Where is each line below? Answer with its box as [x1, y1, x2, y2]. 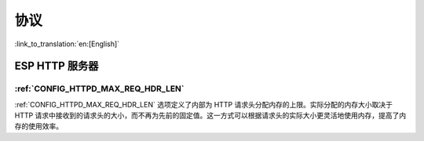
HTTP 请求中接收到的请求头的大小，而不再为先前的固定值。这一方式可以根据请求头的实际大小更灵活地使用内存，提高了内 [14, 110, 407, 121]
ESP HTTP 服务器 [14, 60, 99, 73]
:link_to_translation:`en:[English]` [14, 39, 120, 49]
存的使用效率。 [14, 121, 63, 131]
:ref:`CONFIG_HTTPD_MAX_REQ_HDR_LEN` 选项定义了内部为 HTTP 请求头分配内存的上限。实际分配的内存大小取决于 [14, 99, 393, 109]
